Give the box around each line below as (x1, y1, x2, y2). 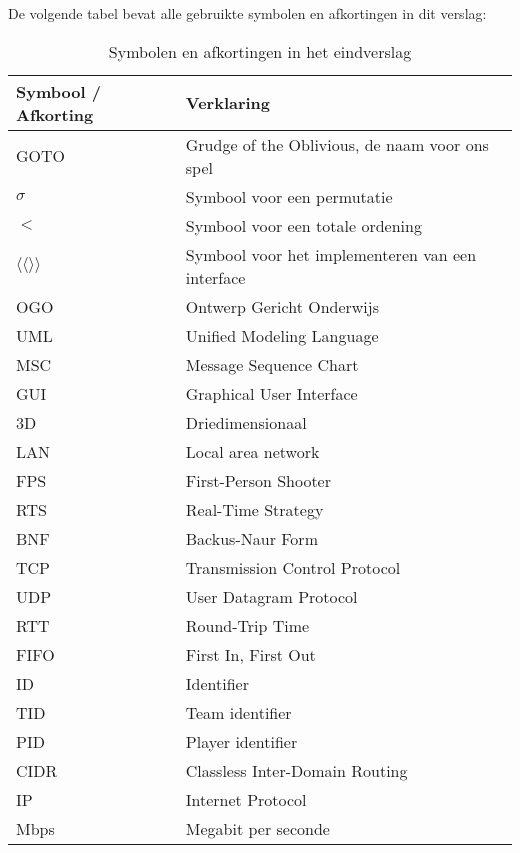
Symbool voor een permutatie (185, 184, 393, 208)
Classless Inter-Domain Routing (185, 758, 408, 782)
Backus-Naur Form (185, 526, 318, 550)
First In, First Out (185, 642, 316, 666)
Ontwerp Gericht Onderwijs (185, 294, 380, 318)
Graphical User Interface (185, 381, 358, 405)
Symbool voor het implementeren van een (185, 242, 477, 266)
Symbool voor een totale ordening (185, 213, 422, 237)
